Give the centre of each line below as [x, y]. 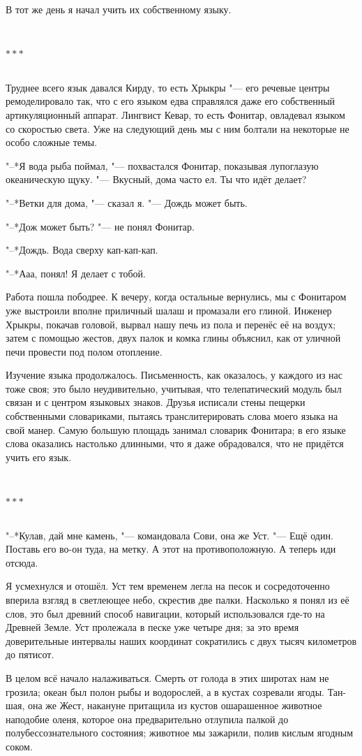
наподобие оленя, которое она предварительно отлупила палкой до [147, 719]
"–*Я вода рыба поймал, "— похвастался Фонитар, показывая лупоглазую [162, 165]
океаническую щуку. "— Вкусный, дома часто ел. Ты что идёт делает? [156, 179]
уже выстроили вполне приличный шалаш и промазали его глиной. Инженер [169, 310]
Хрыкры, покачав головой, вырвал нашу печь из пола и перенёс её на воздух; [171, 324]
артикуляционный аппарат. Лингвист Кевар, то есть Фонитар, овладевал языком [175, 114]
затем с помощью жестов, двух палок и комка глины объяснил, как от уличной [173, 338]
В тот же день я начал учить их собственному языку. [119, 9]
